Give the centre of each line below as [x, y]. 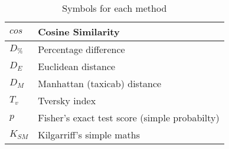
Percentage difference [81, 49]
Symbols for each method [114, 8]
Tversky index [67, 100]
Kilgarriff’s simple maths [89, 135]
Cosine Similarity [79, 32]
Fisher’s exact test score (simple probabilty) [129, 117]
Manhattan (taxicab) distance [100, 83]
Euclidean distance [77, 66]
